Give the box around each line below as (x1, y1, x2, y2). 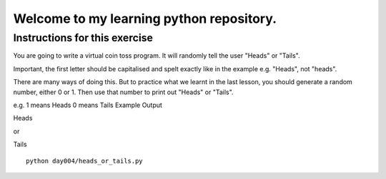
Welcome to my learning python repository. (13, 11, 277, 26)
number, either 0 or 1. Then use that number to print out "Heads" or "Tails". (13, 88, 234, 96)
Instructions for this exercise (13, 31, 154, 44)
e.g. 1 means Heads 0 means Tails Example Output (13, 101, 162, 109)
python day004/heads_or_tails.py (26, 157, 143, 165)
